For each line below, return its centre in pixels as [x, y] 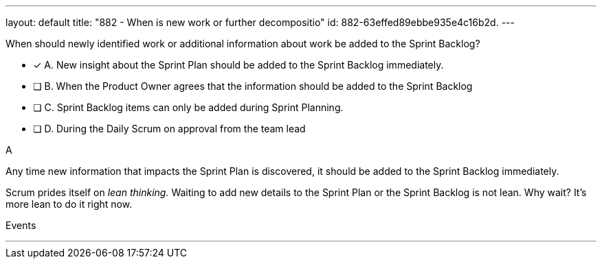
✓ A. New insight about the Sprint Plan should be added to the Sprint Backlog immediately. [238, 65]
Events [21, 225]
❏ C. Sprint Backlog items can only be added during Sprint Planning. [188, 107]
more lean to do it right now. [69, 204]
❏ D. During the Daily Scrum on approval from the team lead [169, 129]
